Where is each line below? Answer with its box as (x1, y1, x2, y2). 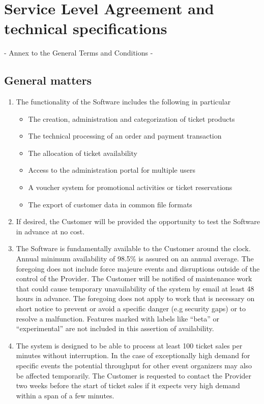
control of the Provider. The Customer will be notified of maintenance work (16, 273, 252, 284)
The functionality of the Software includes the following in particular (16, 96, 231, 107)
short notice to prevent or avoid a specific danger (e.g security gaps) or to (16, 303, 246, 314)
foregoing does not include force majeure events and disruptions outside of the (16, 263, 260, 274)
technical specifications (4, 18, 167, 39)
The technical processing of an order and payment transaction (28, 130, 222, 141)
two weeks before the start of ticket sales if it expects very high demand (16, 380, 240, 391)
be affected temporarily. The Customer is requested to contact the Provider (16, 370, 252, 381)
